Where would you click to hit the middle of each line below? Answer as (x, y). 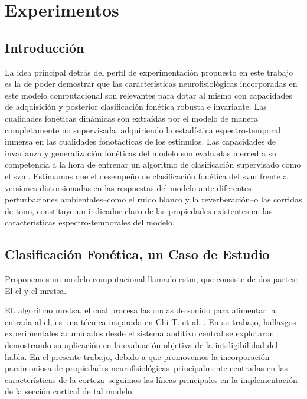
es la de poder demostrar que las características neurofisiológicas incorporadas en (151, 84)
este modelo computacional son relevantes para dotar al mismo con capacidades (148, 95)
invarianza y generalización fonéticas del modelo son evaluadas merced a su (141, 153)
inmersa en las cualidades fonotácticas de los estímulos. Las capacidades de (140, 141)
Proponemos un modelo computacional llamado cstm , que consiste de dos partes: (151, 279)
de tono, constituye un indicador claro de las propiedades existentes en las (139, 210)
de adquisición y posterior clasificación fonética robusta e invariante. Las (136, 107)
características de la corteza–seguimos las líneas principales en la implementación (151, 379)
